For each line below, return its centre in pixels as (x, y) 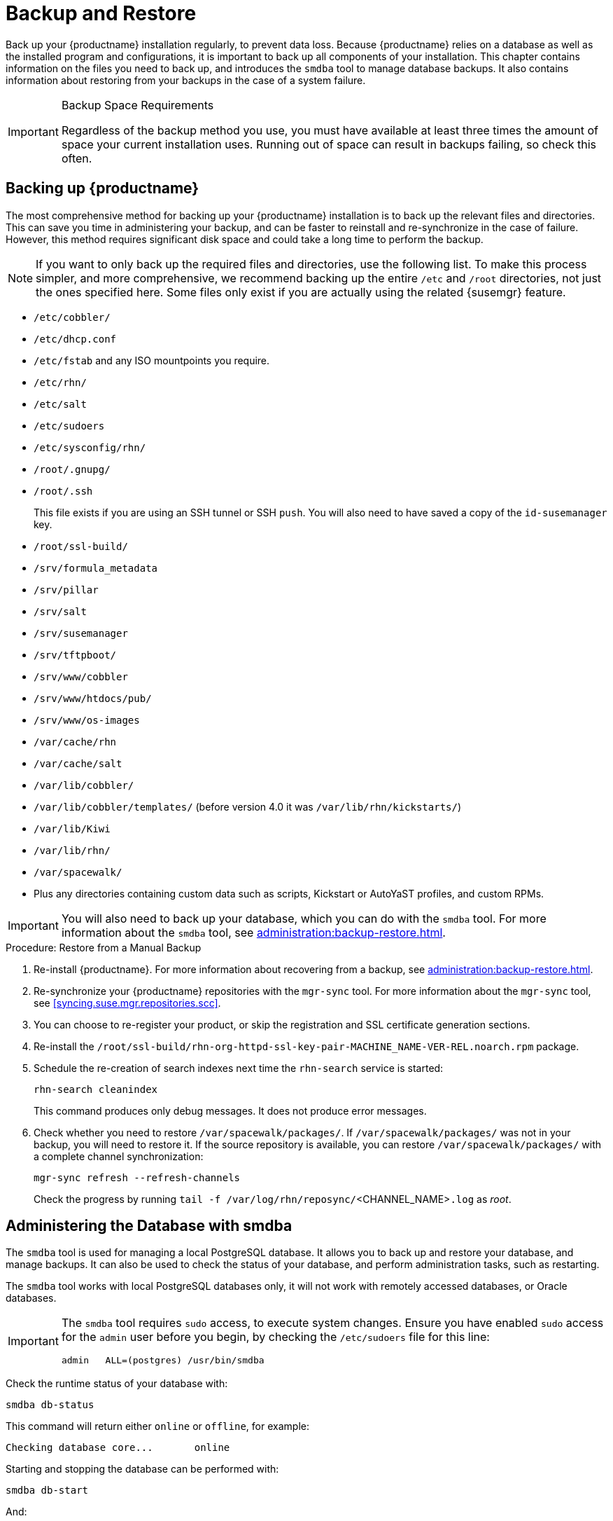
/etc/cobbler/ (72, 317)
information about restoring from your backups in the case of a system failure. (186, 80)
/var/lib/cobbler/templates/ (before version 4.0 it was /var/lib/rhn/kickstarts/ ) (248, 806)
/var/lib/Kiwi (72, 828)
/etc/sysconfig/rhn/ (90, 447)
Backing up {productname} (103, 188)
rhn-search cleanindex (96, 1089)
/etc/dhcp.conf (75, 339)
